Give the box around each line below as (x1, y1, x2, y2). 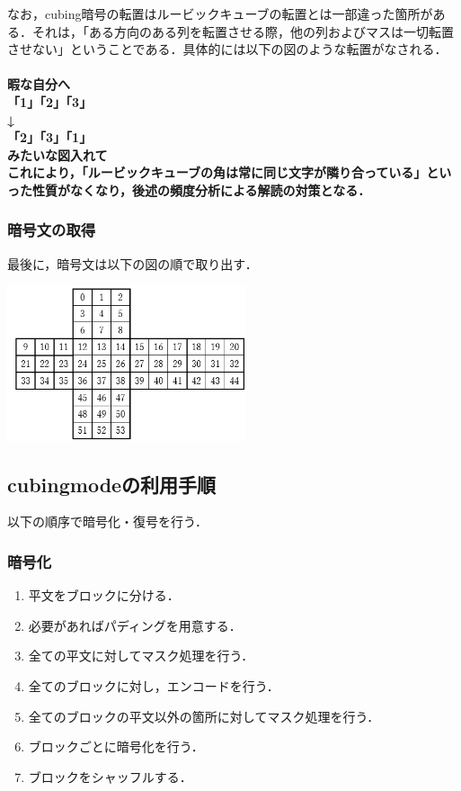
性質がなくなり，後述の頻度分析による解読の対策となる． (31, 180, 371, 199)
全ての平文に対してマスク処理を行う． (28, 646, 254, 665)
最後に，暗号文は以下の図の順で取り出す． (7, 254, 258, 273)
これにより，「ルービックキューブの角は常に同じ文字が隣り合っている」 (7, 163, 427, 182)
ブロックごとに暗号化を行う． (28, 737, 204, 756)
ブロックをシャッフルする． (28, 767, 192, 786)
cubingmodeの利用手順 (7, 470, 217, 498)
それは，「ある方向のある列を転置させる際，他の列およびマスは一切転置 (31, 22, 454, 40)
